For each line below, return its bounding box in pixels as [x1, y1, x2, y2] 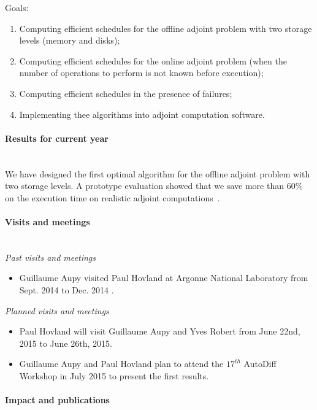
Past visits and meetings [5, 250, 96, 263]
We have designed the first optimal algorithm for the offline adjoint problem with [5, 167, 310, 180]
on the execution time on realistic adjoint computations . [5, 191, 220, 204]
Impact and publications [5, 393, 110, 406]
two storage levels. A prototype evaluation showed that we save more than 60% [5, 179, 303, 192]
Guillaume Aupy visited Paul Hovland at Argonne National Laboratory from [19, 271, 308, 284]
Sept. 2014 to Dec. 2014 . [19, 283, 114, 296]
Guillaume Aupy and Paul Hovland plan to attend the [19, 357, 224, 370]
